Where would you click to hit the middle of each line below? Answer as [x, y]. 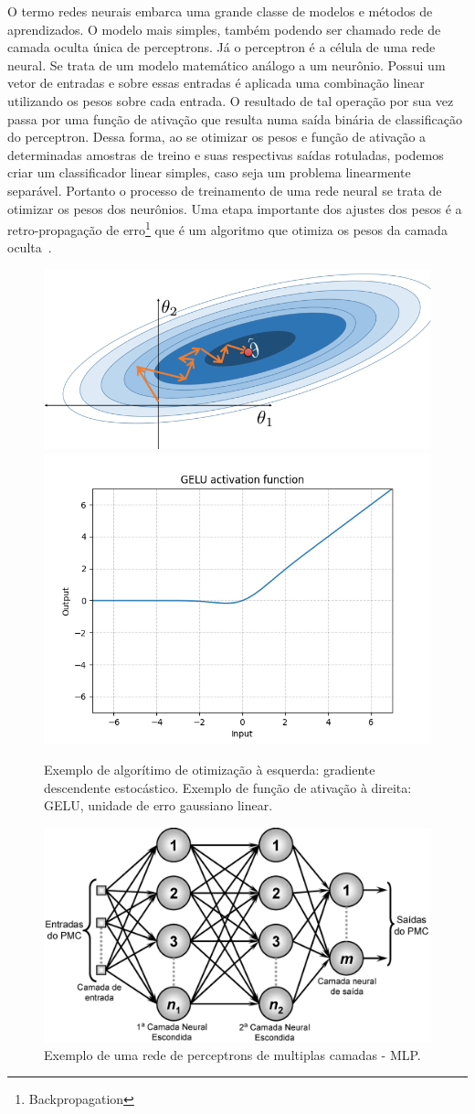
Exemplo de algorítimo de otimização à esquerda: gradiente [210, 770]
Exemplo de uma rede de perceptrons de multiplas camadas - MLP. [232, 1054]
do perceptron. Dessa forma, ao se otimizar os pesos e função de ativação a [217, 137]
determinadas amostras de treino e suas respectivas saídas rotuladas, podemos [226, 154]
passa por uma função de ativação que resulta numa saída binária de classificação [235, 118]
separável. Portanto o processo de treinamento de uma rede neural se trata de [225, 190]
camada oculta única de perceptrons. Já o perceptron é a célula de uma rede [222, 47]
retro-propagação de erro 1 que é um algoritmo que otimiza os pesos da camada [227, 228]
